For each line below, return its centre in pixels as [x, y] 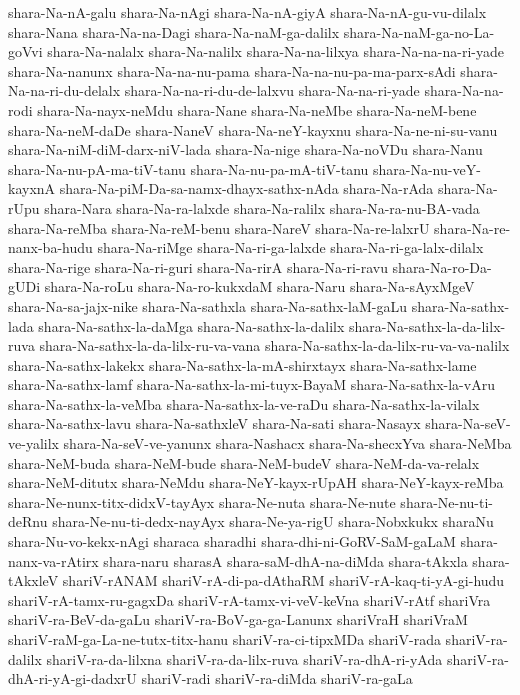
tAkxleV [33, 580]
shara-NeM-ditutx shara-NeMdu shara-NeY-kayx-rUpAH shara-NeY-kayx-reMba [256, 482]
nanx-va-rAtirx [53, 560]
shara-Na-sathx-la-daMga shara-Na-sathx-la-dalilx [191, 325]
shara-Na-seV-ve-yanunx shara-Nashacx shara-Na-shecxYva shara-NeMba [287, 443]
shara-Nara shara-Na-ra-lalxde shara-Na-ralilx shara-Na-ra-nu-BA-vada [262, 207]
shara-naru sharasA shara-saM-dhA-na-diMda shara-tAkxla [285, 560]
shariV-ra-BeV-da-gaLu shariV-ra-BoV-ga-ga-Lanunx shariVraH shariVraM [238, 619]
